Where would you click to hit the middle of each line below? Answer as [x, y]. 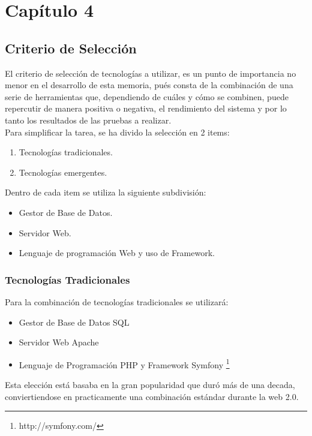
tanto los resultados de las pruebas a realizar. [88, 120]
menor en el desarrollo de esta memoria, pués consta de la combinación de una [149, 85]
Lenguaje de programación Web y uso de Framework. [117, 253]
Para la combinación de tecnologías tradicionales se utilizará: [117, 301]
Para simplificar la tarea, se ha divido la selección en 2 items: [117, 132]
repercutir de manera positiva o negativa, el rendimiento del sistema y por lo [146, 108]
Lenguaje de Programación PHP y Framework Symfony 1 [124, 363]
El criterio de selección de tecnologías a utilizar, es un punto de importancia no [151, 73]
